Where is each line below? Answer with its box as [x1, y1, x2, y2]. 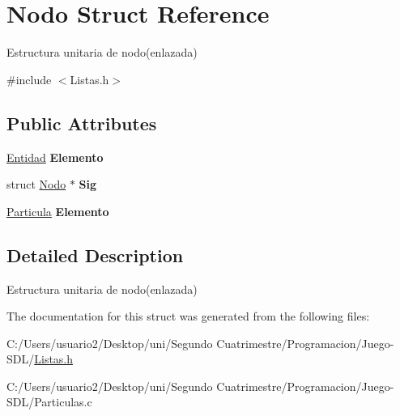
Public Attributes [6, 110, 157, 135]
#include [6, 70, 52, 87]
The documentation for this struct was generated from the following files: [6, 308, 370, 325]
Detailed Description [6, 242, 184, 267]
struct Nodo [6, 176, 66, 193]
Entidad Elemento [6, 148, 104, 165]
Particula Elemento [6, 202, 109, 219]
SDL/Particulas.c [6, 393, 92, 410]
